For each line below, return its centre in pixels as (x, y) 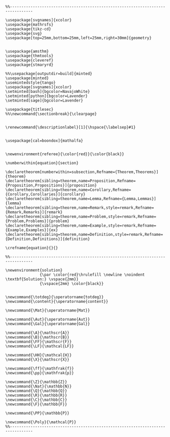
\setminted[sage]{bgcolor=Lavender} (44, 101)
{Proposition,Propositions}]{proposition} (51, 185)
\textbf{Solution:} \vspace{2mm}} (42, 279)
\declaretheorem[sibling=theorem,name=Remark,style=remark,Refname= (80, 208)
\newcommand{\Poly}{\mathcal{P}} (41, 422)
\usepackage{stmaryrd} (29, 65)
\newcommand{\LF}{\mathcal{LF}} (40, 346)
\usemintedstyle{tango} (31, 83)
